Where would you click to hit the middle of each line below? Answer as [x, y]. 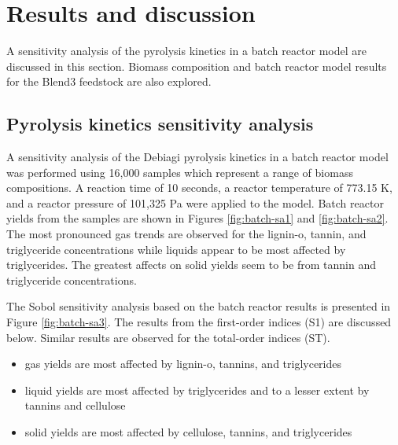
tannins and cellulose [75, 405]
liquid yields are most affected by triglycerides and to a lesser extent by [197, 390]
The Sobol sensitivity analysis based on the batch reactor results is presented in [199, 306]
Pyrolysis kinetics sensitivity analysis [160, 124]
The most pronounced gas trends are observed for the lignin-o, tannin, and [186, 234]
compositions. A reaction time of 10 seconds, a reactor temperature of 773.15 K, [199, 188]
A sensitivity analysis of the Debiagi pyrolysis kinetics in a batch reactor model [197, 157]
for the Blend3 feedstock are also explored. [109, 81]
